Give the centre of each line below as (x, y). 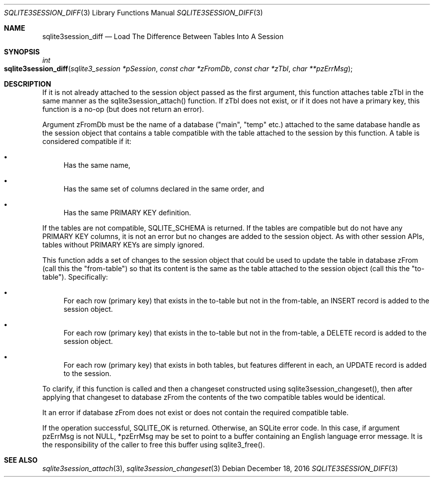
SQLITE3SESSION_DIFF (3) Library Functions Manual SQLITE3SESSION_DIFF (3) (134, 13)
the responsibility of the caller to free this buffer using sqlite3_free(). (154, 445)
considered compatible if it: (87, 141)
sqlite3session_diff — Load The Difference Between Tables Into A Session (163, 36)
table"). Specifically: (75, 277)
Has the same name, (97, 165)
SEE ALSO (21, 460)
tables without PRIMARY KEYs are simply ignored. (123, 245)
